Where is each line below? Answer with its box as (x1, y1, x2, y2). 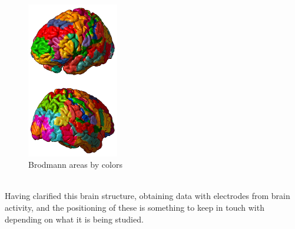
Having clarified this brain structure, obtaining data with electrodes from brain (5, 190, 290, 202)
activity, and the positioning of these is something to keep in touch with (5, 201, 264, 213)
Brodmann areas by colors (28, 158, 122, 171)
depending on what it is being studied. (5, 213, 144, 225)
